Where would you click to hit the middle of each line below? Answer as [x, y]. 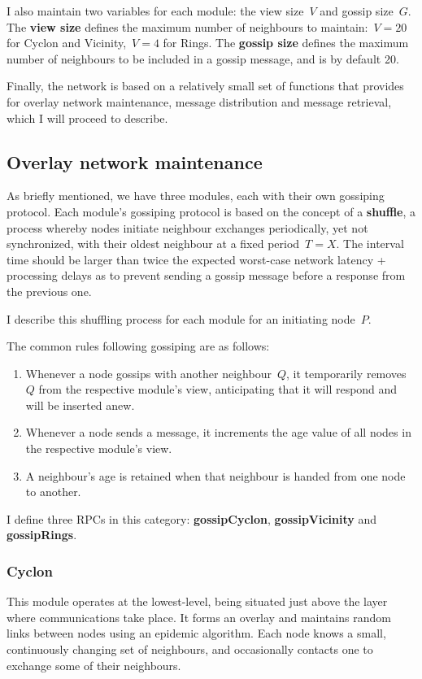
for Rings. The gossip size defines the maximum [286, 43]
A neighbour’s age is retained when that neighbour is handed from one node [215, 475]
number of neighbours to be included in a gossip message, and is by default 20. [203, 58]
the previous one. [49, 291]
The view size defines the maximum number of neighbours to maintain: [187, 26]
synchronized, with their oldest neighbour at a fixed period [153, 244]
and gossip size [357, 11]
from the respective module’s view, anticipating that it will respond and [218, 389]
